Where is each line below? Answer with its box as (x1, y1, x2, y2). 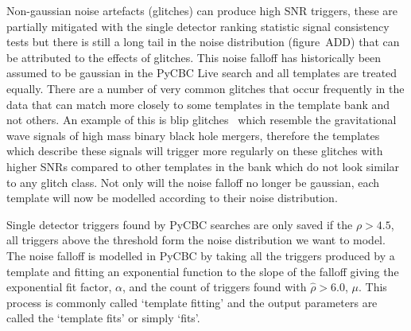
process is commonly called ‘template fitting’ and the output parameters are (6, 294, 378, 310)
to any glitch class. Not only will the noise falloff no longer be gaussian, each (6, 173, 380, 190)
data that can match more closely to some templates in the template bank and (6, 95, 390, 112)
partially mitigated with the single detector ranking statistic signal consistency (6, 18, 390, 34)
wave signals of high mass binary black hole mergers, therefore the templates (6, 127, 380, 143)
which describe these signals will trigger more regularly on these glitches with (6, 142, 383, 159)
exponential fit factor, (6, 278, 112, 295)
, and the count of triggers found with (122, 278, 307, 295)
